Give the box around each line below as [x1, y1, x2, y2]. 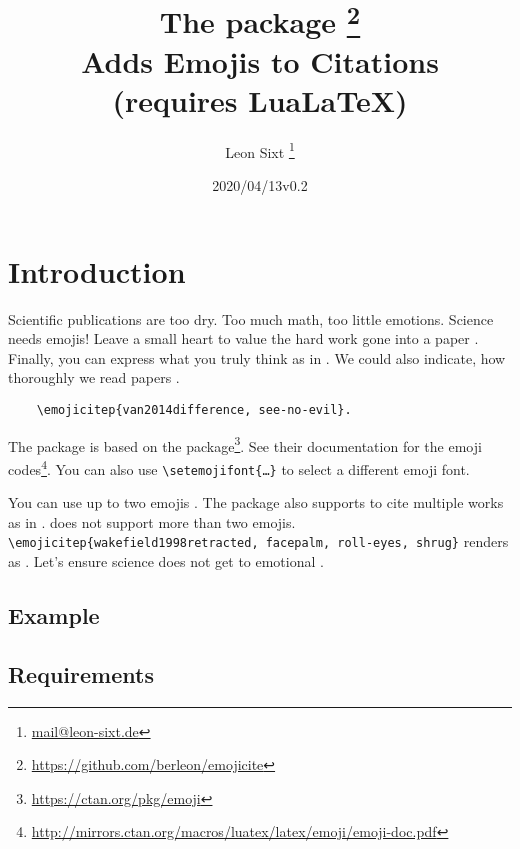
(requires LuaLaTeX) [112, 79, 408, 120]
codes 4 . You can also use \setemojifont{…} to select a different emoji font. [8, 455, 470, 479]
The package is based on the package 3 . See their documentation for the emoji [8, 432, 482, 456]
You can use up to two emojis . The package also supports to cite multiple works [8, 492, 504, 513]
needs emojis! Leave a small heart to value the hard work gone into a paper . [8, 328, 479, 349]
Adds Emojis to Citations [81, 40, 439, 81]
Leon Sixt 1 [225, 138, 295, 162]
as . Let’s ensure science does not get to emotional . [8, 551, 324, 572]
